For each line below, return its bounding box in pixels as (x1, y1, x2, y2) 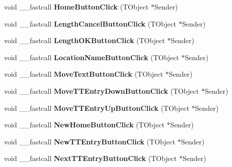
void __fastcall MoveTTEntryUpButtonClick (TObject (4, 102, 189, 113)
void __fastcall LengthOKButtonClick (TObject (4, 35, 165, 46)
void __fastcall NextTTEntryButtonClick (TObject (4, 153, 177, 163)
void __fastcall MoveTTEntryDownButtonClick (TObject (4, 85, 199, 96)
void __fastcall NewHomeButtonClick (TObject (4, 119, 165, 130)
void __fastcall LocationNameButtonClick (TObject (4, 52, 179, 62)
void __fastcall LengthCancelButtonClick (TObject (4, 18, 177, 29)
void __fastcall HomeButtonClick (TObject (4, 2, 149, 12)
